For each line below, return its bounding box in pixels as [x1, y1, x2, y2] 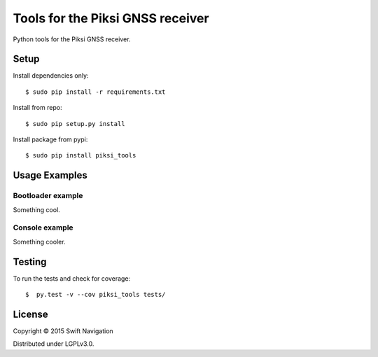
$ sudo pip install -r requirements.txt [25, 87, 166, 96]
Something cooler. [13, 237, 66, 246]
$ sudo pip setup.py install [25, 120, 125, 127]
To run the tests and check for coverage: [13, 274, 131, 283]
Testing [13, 255, 47, 267]
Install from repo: [13, 104, 62, 112]
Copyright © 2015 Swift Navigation [13, 326, 113, 335]
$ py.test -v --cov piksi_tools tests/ [25, 290, 166, 298]
